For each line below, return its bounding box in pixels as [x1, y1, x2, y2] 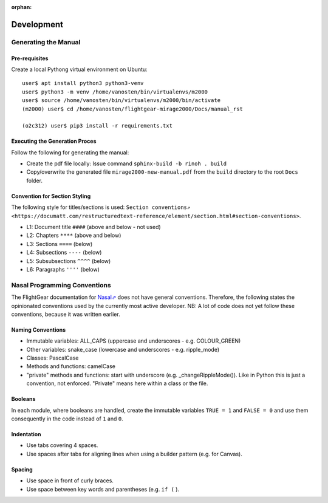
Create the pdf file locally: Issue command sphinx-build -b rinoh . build [26, 160, 227, 167]
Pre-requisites [11, 55, 49, 62]
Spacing [11, 465, 33, 473]
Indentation [11, 431, 42, 438]
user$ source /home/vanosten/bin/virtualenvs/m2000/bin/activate [22, 97, 221, 104]
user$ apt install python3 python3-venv [22, 80, 144, 87]
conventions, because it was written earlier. [11, 310, 121, 318]
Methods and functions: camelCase [26, 363, 115, 370]
